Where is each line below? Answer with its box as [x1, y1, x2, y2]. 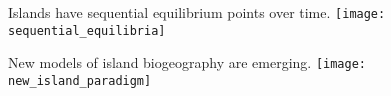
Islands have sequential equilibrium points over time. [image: [8, 2, 386, 22]
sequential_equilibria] [8, 23, 166, 38]
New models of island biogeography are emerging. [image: [8, 52, 367, 73]
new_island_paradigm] [8, 73, 152, 88]
